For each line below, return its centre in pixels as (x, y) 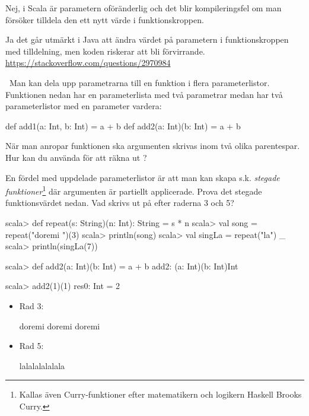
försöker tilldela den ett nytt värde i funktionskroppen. (105, 19)
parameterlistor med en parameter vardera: (84, 106)
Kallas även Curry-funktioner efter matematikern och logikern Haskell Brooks (160, 394)
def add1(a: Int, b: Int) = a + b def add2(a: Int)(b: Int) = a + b (123, 126)
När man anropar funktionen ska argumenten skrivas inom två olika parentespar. (153, 146)
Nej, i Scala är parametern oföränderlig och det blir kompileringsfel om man (144, 8)
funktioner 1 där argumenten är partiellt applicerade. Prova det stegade (134, 190)
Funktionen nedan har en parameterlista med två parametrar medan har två (144, 94)
